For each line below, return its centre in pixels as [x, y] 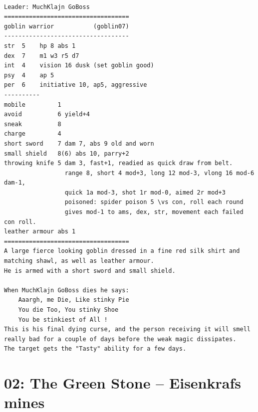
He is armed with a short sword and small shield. [90, 271]
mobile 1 [33, 104]
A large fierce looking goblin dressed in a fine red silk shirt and [122, 251]
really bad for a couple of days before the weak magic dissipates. [120, 339]
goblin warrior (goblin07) [67, 26]
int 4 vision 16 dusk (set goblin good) [79, 66]
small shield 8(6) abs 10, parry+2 [67, 153]
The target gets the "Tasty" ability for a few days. [95, 349]
